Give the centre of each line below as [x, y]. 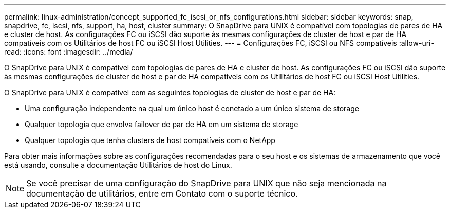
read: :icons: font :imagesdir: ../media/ [69, 52]
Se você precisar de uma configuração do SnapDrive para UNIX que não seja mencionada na [207, 183]
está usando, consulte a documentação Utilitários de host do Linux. [118, 165]
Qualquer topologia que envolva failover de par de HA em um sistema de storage [162, 124]
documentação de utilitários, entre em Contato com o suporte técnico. [162, 193]
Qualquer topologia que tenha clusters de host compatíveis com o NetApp [150, 140]
